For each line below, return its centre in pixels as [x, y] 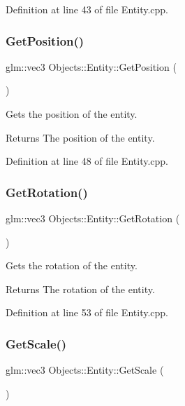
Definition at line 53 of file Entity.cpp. [87, 312]
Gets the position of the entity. [72, 114]
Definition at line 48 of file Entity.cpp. [87, 161]
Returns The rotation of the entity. [80, 289]
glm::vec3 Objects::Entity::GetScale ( [85, 370]
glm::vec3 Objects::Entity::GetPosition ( [91, 66]
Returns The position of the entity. [80, 137]
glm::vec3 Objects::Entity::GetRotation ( [93, 218]
